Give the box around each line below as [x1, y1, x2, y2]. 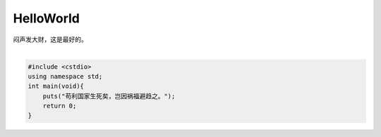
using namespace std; [28, 72, 103, 80]
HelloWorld [13, 11, 80, 26]
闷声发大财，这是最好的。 [13, 35, 87, 44]
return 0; [42, 102, 77, 110]
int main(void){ [28, 82, 85, 91]
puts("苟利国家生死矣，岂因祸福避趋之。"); [42, 92, 176, 100]
